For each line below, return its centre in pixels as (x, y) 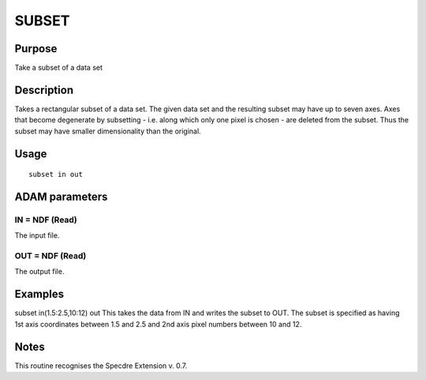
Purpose (36, 49)
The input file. (37, 235)
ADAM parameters (61, 196)
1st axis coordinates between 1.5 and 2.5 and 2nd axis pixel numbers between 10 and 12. (158, 324)
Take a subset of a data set (58, 68)
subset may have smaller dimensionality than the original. (108, 131)
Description (44, 90)
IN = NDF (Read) (46, 220)
